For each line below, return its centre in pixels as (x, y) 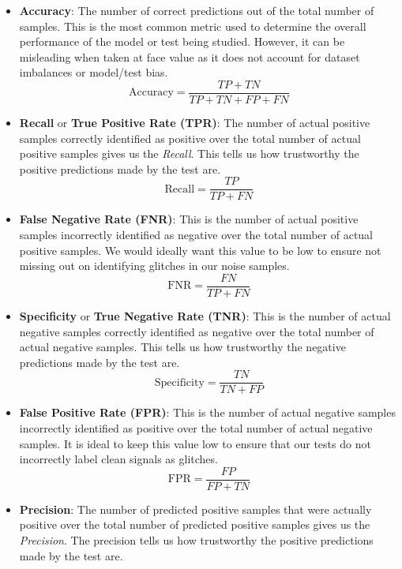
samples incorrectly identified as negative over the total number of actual (196, 235)
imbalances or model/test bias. (94, 72)
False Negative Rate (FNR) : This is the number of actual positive (189, 219)
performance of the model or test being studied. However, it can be (182, 41)
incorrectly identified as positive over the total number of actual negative (196, 427)
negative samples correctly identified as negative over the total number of (197, 331)
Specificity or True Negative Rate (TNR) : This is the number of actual (205, 315)
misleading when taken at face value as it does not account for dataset (190, 56)
